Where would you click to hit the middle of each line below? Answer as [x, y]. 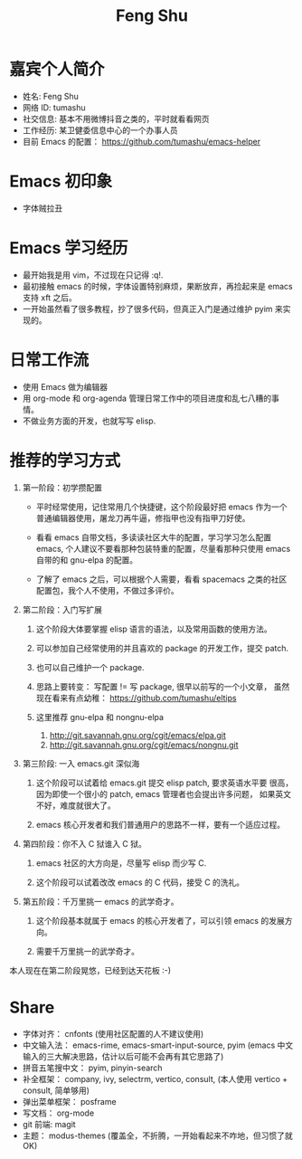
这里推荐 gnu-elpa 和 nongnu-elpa [100, 717]
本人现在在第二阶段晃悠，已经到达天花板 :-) [90, 970]
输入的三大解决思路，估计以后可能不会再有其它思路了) [123, 1056]
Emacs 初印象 [61, 181]
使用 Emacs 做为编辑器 [65, 386]
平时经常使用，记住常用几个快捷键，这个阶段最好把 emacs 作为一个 [161, 507]
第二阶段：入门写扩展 [62, 609]
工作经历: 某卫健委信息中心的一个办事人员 [100, 130]
